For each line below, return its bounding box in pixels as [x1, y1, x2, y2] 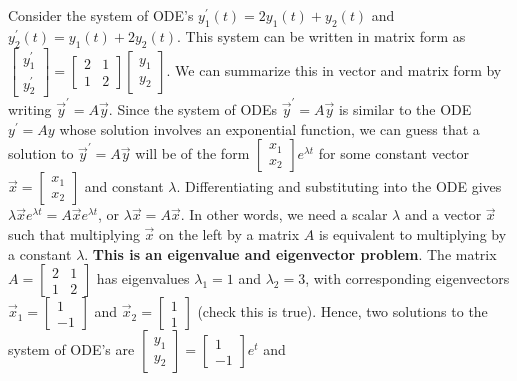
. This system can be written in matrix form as [177, 25, 466, 46]
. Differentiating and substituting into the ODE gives [176, 176, 502, 197]
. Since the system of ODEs [108, 99, 278, 120]
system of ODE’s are [8, 339, 135, 360]
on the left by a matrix [159, 223, 300, 244]
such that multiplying [8, 223, 140, 244]
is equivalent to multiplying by [318, 223, 507, 244]
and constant [84, 176, 164, 197]
